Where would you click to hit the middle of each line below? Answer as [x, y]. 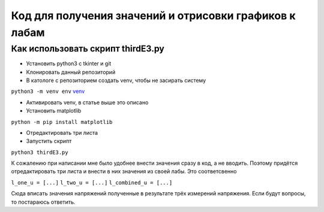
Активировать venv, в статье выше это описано [87, 102]
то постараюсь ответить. [43, 202]
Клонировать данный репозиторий [71, 72]
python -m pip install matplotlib [62, 122]
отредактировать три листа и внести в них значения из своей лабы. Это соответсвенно [124, 171]
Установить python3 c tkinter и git [69, 63]
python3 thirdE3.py [40, 152]
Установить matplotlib [54, 111]
